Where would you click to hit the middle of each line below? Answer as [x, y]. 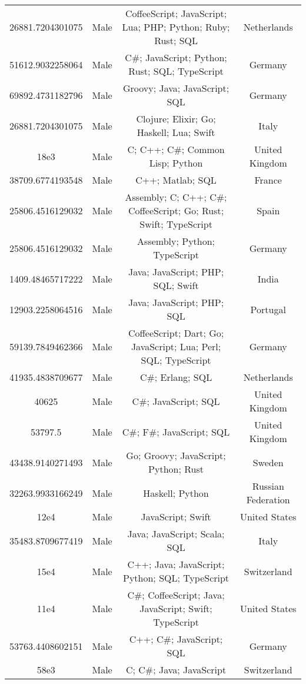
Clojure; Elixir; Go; [176, 119]
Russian [268, 486]
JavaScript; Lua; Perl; [176, 346]
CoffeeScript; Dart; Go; [176, 333]
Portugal [268, 309]
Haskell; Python [176, 493]
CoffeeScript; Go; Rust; [176, 210]
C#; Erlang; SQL [176, 377]
